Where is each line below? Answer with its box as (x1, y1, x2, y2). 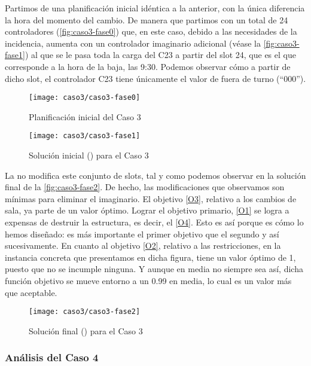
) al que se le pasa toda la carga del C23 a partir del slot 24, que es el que (25, 48, 296, 61)
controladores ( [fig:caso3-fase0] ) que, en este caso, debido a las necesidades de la (5, 25, 297, 38)
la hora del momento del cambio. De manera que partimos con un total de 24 (5, 13, 288, 26)
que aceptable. (5, 286, 57, 298)
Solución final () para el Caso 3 (29, 324, 143, 337)
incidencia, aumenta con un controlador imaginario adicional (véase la (5, 36, 261, 49)
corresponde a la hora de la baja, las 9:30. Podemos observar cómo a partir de (5, 60, 291, 72)
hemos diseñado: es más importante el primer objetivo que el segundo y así (5, 227, 279, 240)
